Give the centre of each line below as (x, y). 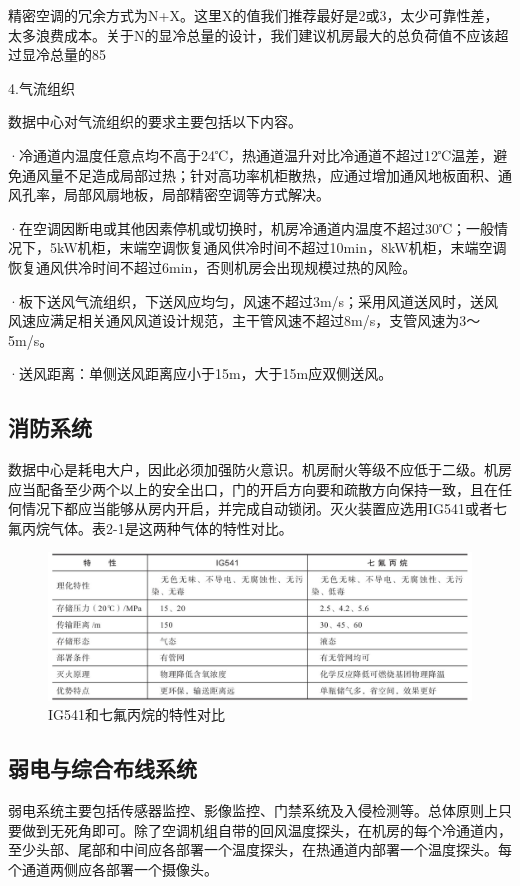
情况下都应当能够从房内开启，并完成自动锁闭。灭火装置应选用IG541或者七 (264, 508)
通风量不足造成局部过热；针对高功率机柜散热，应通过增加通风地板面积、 (259, 174)
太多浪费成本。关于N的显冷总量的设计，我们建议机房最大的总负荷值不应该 (251, 34)
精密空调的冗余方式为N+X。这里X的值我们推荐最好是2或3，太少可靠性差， (253, 15)
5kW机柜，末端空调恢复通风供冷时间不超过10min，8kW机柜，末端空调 (278, 247)
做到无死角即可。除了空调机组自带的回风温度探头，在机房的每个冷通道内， (266, 829)
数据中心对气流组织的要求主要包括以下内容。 (155, 121)
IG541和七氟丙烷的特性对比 (137, 714)
